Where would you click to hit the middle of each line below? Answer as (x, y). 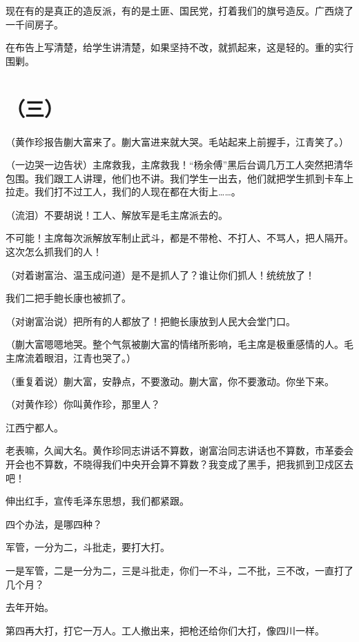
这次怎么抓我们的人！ (54, 252)
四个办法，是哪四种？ (54, 524)
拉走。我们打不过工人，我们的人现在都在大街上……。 (123, 192)
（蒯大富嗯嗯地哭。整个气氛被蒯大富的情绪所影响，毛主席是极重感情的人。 (175, 344)
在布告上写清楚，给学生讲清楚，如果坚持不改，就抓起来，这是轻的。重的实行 (179, 47)
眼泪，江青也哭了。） (90, 358)
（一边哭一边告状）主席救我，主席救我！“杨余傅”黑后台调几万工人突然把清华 (179, 165)
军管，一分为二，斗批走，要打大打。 (88, 547)
